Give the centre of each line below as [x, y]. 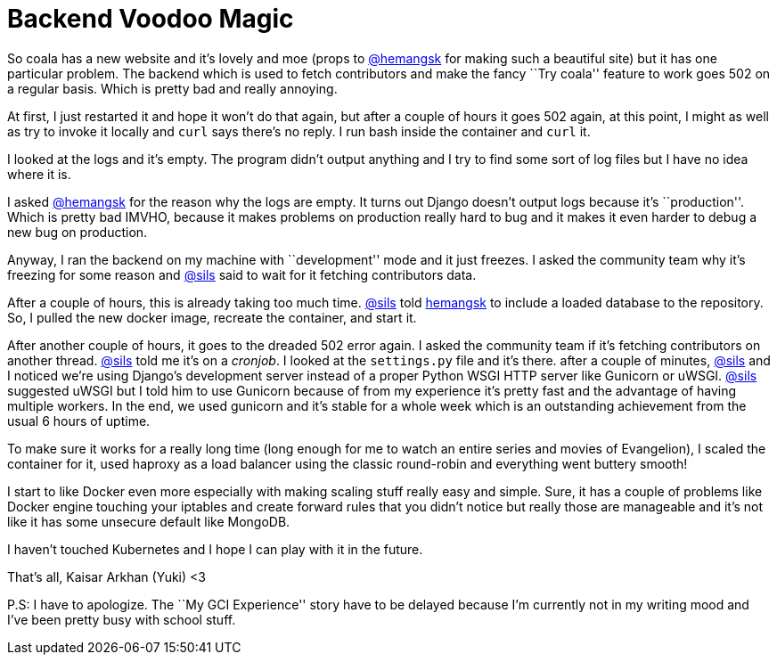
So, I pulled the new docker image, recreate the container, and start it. [212, 317]
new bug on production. [78, 232]
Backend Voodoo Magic [151, 19]
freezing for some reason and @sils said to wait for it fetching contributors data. [242, 274]
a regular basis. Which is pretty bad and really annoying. [172, 88]
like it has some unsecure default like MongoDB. [149, 521]
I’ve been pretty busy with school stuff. [122, 619]
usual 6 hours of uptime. [79, 421]
